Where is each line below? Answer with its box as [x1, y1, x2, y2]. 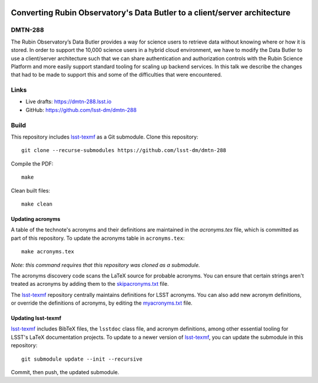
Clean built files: [11, 187, 50, 194]
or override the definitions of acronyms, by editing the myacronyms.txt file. [11, 299, 193, 306]
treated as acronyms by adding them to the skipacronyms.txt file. [11, 280, 169, 288]
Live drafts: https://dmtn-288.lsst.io [25, 98, 112, 105]
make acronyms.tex [21, 248, 75, 255]
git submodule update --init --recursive [21, 355, 143, 362]
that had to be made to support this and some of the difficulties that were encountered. [11, 71, 222, 78]
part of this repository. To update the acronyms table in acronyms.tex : [11, 235, 185, 242]
